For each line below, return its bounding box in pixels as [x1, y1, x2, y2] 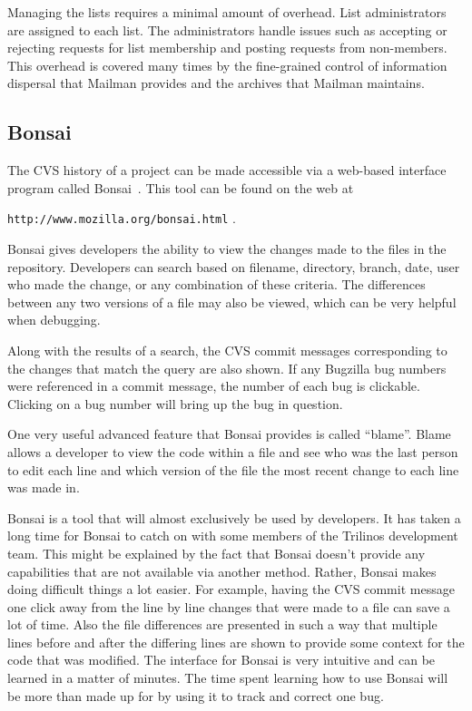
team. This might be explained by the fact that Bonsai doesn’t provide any [7, 543, 426, 562]
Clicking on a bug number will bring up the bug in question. [7, 394, 343, 413]
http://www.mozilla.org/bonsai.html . [7, 209, 236, 228]
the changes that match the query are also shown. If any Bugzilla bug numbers [7, 358, 447, 377]
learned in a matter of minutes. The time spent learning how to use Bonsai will [7, 668, 448, 687]
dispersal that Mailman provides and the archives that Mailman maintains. [7, 73, 425, 93]
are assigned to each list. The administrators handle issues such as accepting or [7, 20, 447, 39]
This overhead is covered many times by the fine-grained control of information [7, 55, 447, 74]
